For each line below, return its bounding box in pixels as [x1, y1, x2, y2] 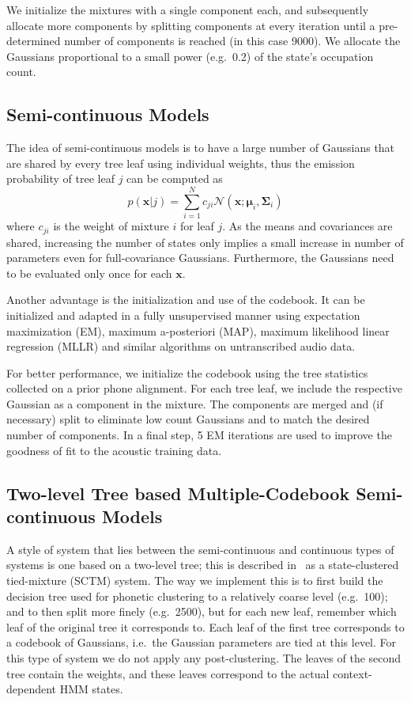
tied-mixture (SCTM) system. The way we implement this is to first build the [6, 572, 383, 589]
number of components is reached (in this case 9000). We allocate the [64, 32, 401, 49]
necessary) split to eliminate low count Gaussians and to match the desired [6, 411, 370, 427]
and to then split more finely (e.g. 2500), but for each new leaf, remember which [6, 603, 397, 620]
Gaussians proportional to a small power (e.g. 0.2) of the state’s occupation [6, 47, 374, 64]
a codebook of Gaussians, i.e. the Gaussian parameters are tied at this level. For [6, 634, 397, 651]
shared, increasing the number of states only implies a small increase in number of [6, 233, 404, 250]
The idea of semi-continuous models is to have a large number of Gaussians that [6, 139, 395, 156]
